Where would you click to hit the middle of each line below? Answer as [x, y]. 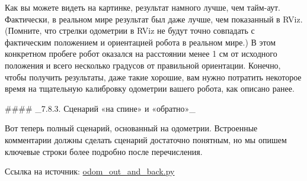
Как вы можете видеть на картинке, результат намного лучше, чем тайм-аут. [143, 7]
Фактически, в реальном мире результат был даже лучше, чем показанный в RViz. [154, 19]
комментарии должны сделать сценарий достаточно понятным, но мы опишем [146, 139]
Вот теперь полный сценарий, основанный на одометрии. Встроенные [131, 128]
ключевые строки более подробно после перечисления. [104, 151]
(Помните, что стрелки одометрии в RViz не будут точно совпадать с [130, 30]
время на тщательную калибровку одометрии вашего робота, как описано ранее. [150, 88]
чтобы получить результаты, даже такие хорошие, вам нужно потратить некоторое [153, 77]
